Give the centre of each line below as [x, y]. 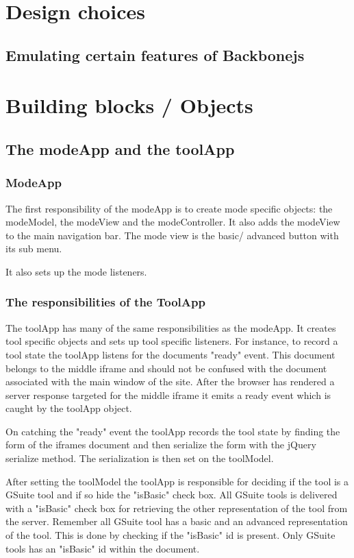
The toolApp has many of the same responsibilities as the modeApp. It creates [171, 327]
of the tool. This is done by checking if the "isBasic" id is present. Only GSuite [170, 535]
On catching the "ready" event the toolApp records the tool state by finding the [173, 431]
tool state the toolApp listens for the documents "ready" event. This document [170, 354]
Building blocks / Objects [129, 105]
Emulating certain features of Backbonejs [155, 54]
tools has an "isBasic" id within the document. [103, 548]
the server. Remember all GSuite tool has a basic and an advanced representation [177, 521]
